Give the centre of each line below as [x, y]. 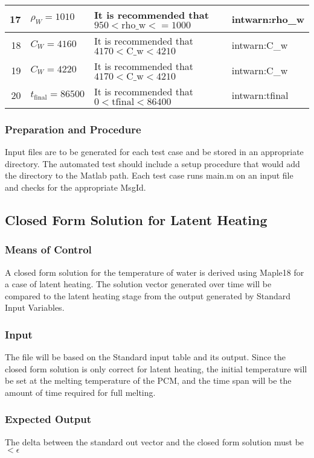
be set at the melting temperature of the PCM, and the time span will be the [148, 380]
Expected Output [48, 419]
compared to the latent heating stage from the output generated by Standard [148, 295]
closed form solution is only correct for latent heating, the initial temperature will [156, 368]
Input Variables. [35, 307]
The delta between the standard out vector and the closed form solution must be [155, 441]
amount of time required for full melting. [80, 392]
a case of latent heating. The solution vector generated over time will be [138, 284]
